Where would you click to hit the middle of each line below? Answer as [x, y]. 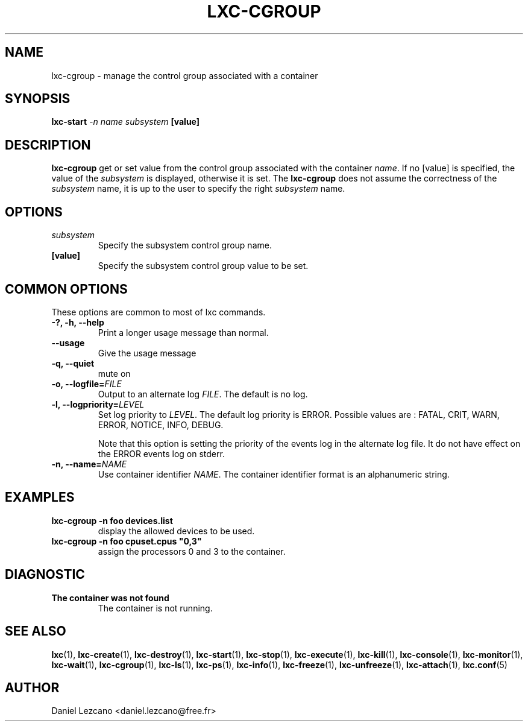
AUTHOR [32, 687]
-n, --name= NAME [89, 464]
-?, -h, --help [78, 322]
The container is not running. [155, 608]
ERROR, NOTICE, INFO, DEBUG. [161, 425]
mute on [114, 373]
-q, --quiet [73, 363]
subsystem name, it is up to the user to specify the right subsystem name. [198, 189]
